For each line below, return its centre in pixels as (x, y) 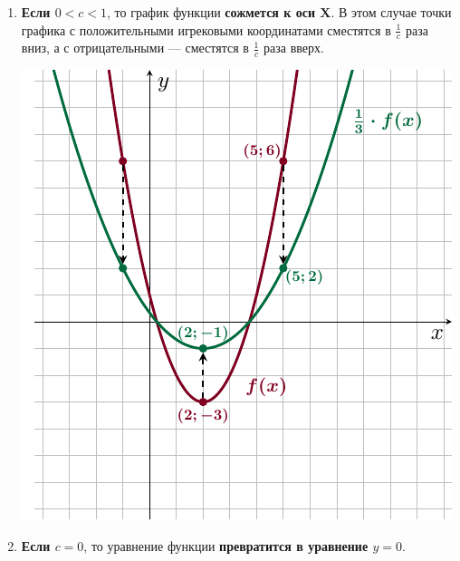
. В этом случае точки (391, 12)
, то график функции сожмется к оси (211, 12)
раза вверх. (294, 48)
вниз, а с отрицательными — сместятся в (135, 48)
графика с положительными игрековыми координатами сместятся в (206, 29)
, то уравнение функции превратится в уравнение (226, 545)
